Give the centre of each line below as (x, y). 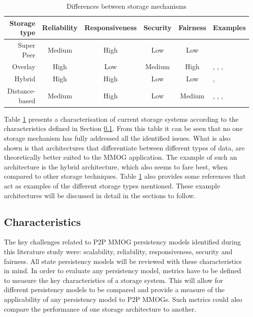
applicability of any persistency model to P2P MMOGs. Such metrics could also (123, 299)
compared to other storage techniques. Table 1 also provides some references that (125, 176)
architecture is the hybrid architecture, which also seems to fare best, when (116, 166)
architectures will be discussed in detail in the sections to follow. (100, 195)
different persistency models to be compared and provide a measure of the (114, 289)
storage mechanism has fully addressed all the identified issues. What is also (117, 138)
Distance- (21, 91)
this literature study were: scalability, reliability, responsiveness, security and (118, 251)
